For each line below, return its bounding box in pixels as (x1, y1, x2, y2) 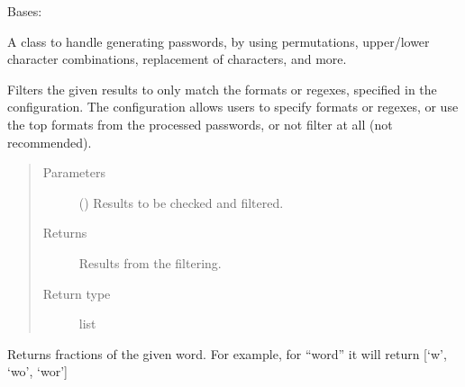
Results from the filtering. (78, 253, 222, 272)
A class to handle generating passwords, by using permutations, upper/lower (7, 31, 430, 50)
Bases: (7, 2, 42, 20)
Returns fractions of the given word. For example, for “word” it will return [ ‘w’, (7, 344, 447, 363)
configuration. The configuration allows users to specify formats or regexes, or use (7, 97, 459, 116)
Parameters (42, 163, 105, 182)
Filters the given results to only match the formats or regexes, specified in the (7, 79, 437, 98)
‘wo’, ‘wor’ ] (7, 362, 68, 381)
